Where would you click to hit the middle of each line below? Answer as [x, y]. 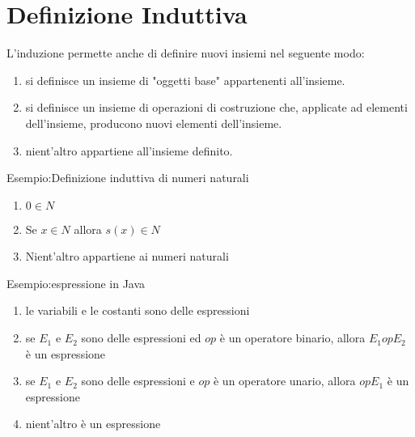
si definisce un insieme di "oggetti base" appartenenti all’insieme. [185, 80]
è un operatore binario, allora [292, 338]
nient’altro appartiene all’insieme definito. [129, 150]
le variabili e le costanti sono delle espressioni [138, 310]
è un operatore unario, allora [284, 381]
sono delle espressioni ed [141, 338]
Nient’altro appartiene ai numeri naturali [127, 256]
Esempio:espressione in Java [76, 283]
